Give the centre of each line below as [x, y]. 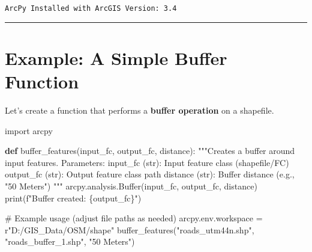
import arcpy [29, 130]
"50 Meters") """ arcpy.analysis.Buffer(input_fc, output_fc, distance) [131, 186]
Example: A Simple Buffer [116, 57]
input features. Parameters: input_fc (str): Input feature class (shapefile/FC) [147, 162]
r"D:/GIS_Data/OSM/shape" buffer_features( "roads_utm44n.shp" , [130, 229]
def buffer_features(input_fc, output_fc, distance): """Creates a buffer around [150, 151]
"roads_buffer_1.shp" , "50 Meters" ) [70, 241]
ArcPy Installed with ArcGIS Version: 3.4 [91, 8]
